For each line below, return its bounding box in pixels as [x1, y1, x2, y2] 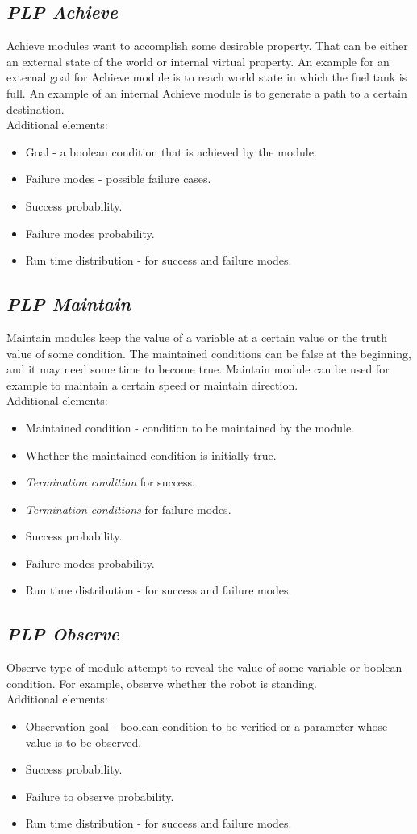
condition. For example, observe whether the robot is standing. [6, 674, 317, 691]
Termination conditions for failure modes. [25, 500, 231, 517]
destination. [6, 100, 65, 117]
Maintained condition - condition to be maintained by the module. [25, 419, 355, 436]
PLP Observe [6, 621, 119, 646]
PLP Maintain [6, 291, 131, 316]
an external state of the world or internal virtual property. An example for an [6, 52, 390, 69]
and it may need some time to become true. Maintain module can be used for [6, 361, 390, 377]
